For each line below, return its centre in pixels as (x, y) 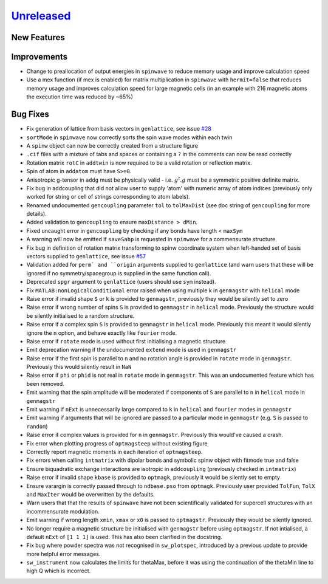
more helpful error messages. (63, 554)
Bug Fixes (30, 115)
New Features (38, 37)
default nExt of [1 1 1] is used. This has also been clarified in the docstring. (125, 537)
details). (36, 214)
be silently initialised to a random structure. (80, 315)
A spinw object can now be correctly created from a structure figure (112, 145)
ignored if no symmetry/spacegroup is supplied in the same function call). (119, 273)
